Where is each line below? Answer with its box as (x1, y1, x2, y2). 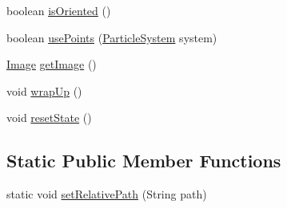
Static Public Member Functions (6, 148, 281, 173)
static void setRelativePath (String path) (6, 186, 207, 202)
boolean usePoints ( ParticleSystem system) (6, 29, 217, 45)
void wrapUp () (6, 82, 82, 99)
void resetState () (6, 109, 92, 126)
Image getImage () (6, 56, 97, 73)
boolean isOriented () (6, 2, 111, 18)
